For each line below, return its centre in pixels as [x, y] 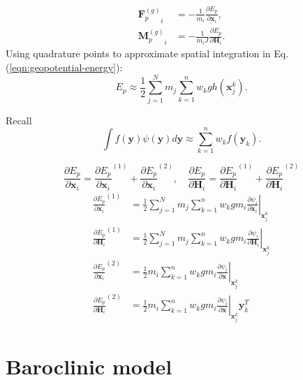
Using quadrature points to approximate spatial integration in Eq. [147, 53]
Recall [19, 120]
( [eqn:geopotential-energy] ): [64, 67]
